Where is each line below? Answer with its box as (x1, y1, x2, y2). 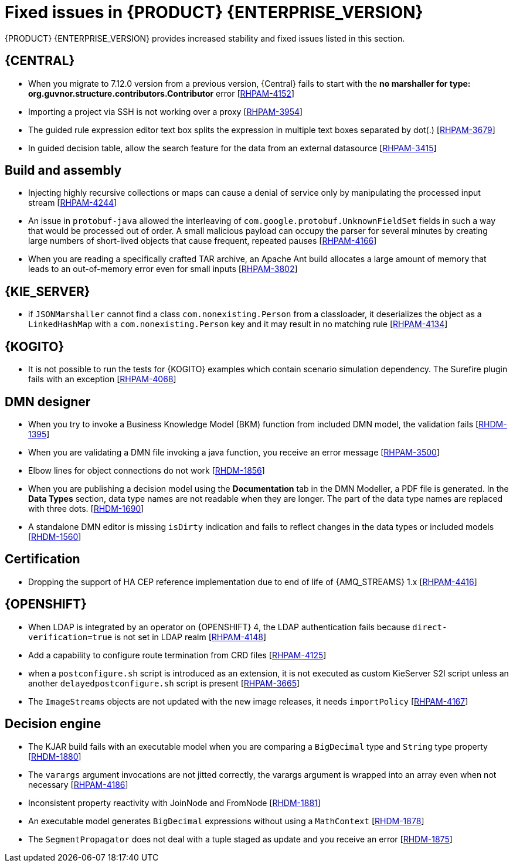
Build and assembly (5, 163, 122, 178)
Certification (5, 552, 80, 567)
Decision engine (5, 716, 101, 732)
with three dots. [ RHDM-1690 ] (28, 503, 144, 514)
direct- (412, 622, 447, 632)
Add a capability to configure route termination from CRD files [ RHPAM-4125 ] (28, 650, 327, 660)
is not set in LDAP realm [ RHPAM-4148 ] (114, 631, 267, 642)
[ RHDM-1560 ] (28, 531, 81, 542)
